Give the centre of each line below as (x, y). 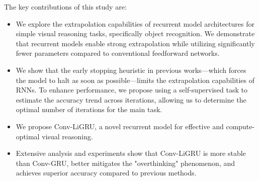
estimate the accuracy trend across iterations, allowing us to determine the (131, 99)
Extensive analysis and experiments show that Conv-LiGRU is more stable (131, 153)
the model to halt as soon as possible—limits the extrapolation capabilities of (135, 80)
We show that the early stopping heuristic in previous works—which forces (131, 70)
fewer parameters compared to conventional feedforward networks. (118, 53)
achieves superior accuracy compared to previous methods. (106, 173)
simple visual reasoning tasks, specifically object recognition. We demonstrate (135, 33)
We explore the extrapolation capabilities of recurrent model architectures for (135, 23)
